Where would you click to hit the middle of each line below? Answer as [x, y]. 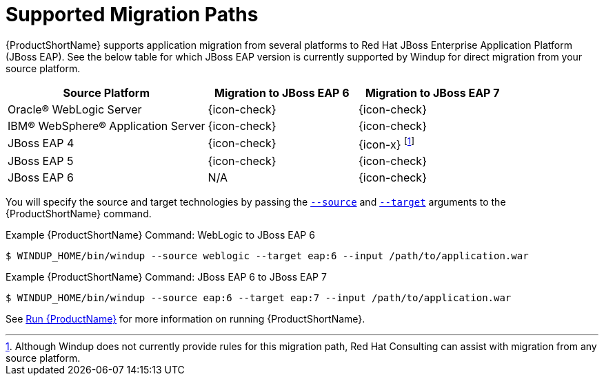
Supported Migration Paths [132, 14]
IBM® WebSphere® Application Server [107, 126]
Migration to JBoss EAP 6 [282, 92]
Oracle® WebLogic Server [75, 109]
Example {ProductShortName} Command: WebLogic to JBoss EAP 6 [160, 235]
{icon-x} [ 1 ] [387, 143]
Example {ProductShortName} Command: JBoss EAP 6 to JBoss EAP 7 [166, 277]
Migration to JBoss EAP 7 [432, 92]
